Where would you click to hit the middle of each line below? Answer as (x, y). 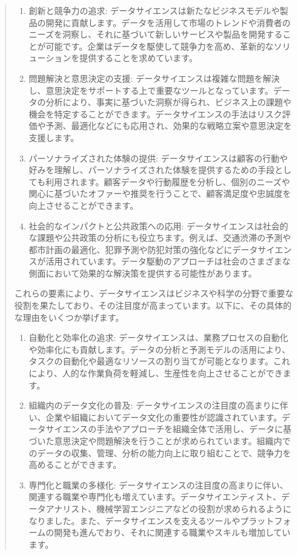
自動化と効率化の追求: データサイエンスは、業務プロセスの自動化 (158, 337)
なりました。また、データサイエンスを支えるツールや (134, 520)
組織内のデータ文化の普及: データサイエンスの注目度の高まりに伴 (158, 405)
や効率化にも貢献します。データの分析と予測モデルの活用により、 (160, 349)
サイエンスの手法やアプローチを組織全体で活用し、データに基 (169, 429)
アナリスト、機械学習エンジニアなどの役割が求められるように (169, 508)
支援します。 (54, 137)
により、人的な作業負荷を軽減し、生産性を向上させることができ (156, 373)
